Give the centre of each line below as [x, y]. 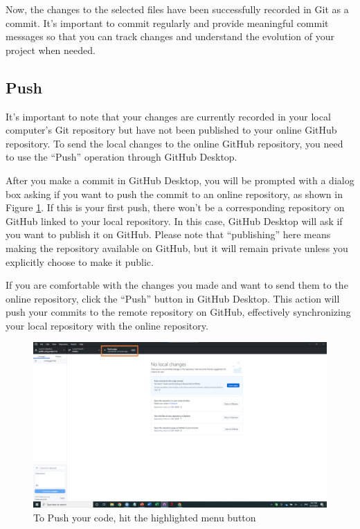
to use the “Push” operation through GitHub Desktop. [121, 157]
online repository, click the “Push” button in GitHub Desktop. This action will [173, 298]
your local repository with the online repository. [107, 325]
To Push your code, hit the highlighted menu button [145, 517]
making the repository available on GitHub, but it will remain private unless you [177, 248]
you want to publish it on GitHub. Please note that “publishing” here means [168, 234]
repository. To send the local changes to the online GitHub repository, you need [174, 143]
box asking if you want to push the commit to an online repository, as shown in [174, 194]
